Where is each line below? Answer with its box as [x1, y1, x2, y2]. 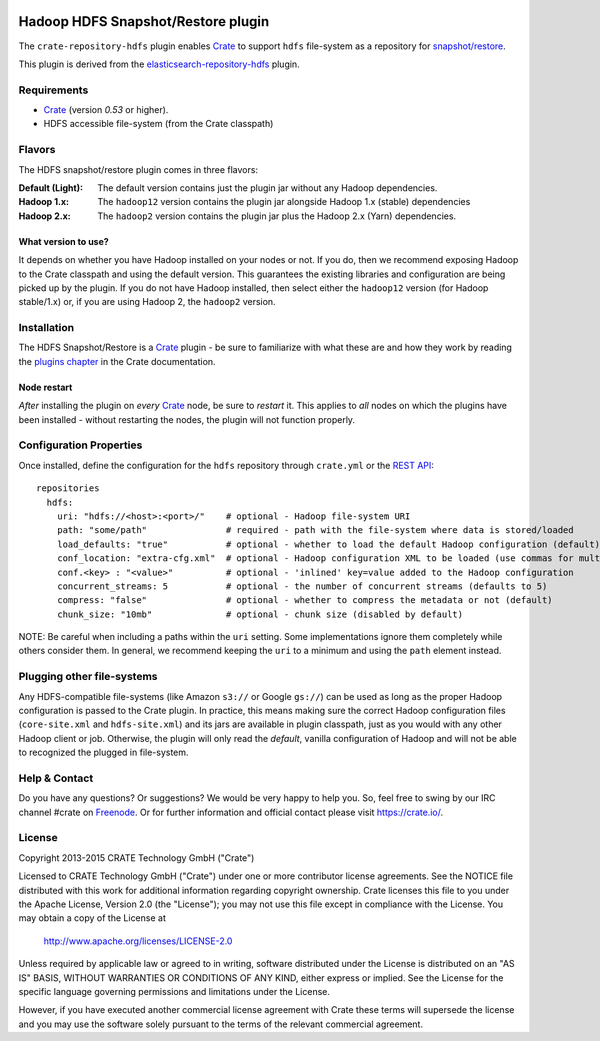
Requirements [18, 83, 89, 97]
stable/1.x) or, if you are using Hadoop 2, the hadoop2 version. [18, 296, 276, 308]
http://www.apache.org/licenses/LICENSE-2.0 [43, 935, 233, 947]
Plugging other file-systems [18, 670, 159, 684]
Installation [18, 321, 75, 335]
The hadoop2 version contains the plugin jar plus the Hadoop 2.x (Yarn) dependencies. [97, 210, 457, 222]
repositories [36, 483, 100, 494]
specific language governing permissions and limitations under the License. [18, 985, 330, 997]
